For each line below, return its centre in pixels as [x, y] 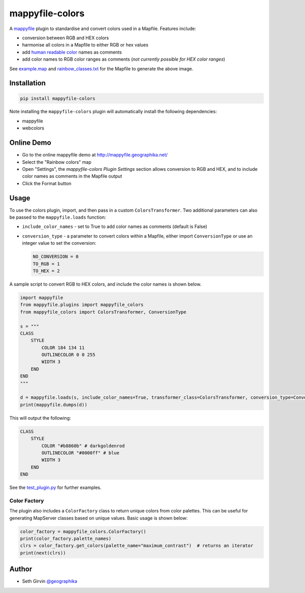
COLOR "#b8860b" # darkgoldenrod [83, 446]
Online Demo [30, 143]
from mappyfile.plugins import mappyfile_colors [82, 305]
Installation [27, 83]
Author [21, 569]
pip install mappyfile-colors [58, 98]
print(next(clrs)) [43, 553]
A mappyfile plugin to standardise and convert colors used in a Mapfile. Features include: [103, 29]
